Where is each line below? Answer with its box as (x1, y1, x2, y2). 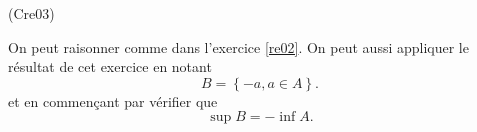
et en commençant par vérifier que (8, 90, 218, 111)
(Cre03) (8, 3, 55, 23)
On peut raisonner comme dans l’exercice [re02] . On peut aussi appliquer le (8, 36, 469, 57)
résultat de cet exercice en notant (8, 56, 212, 77)
